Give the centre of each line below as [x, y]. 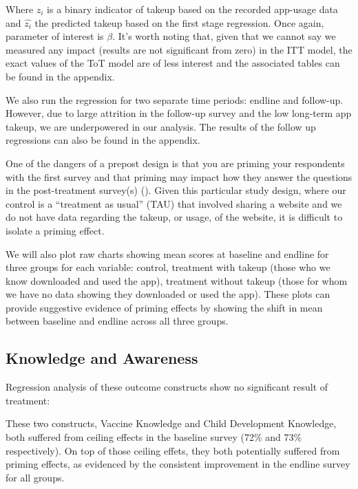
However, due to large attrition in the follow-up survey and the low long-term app [179, 113]
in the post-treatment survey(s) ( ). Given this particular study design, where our [176, 190]
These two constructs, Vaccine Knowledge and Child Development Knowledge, [171, 423]
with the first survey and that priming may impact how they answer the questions [179, 176]
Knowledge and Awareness [102, 358]
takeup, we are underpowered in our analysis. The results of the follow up [161, 126]
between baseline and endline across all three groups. [117, 321]
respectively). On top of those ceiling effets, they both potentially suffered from [173, 450]
